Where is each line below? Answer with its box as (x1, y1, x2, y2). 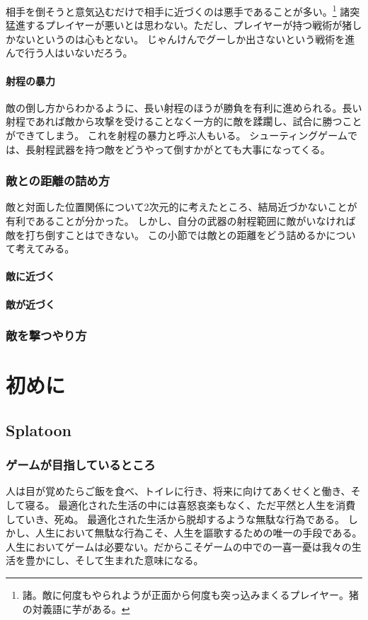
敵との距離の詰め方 (6, 172, 110, 189)
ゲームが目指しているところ (6, 456, 156, 474)
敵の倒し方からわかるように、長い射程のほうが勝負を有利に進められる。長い (6, 100, 362, 115)
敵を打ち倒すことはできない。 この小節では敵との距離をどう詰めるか (6, 227, 326, 242)
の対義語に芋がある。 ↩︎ (22, 601, 130, 616)
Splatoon (6, 419, 71, 440)
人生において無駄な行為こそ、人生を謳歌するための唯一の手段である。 (35, 525, 362, 540)
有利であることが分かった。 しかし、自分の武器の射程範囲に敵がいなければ (6, 214, 356, 228)
